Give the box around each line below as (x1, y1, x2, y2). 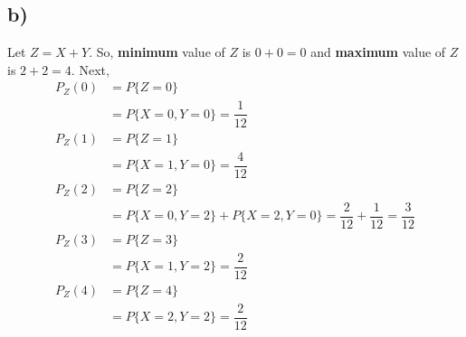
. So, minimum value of (89, 42, 225, 61)
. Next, (71, 60, 109, 79)
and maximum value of (310, 42, 446, 61)
